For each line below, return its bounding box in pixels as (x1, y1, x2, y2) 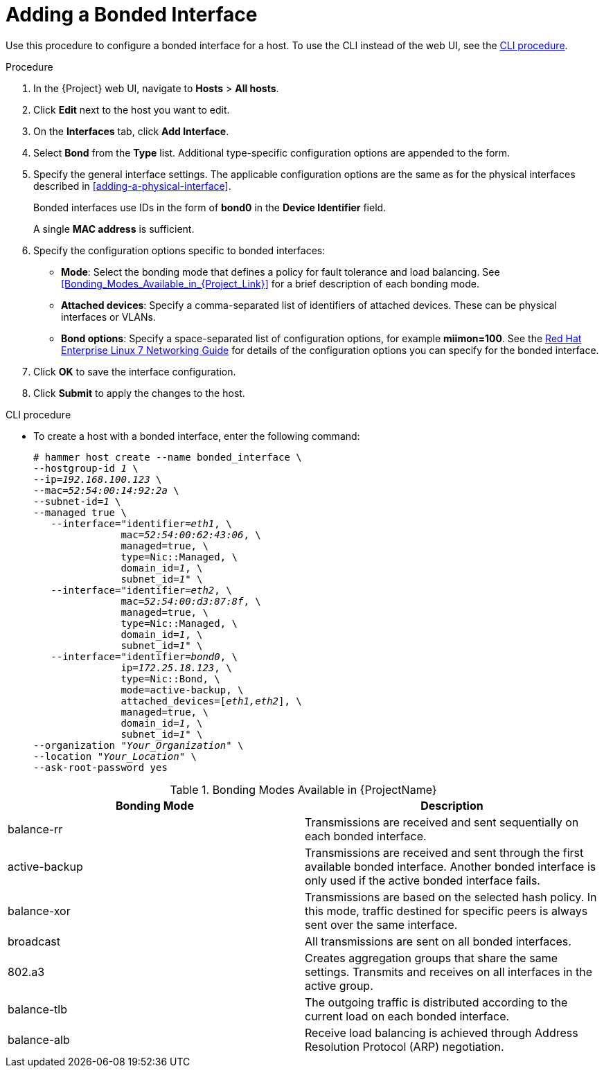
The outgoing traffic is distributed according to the (305, 995, 568, 1009)
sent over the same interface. (305, 917, 458, 932)
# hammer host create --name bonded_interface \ (33, 451, 302, 463)
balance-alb (8, 1032, 70, 1047)
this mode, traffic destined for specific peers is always (305, 903, 588, 918)
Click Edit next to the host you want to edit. (33, 103, 230, 116)
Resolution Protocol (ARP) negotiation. (305, 1039, 504, 1054)
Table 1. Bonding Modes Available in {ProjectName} (170, 782, 437, 797)
